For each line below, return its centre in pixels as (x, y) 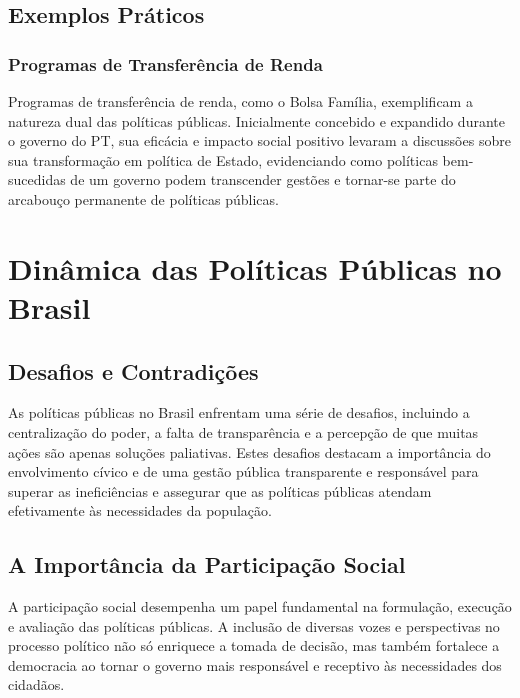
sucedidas (37, 179)
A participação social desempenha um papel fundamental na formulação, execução (260, 606)
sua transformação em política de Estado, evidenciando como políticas (223, 159)
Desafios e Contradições (133, 370)
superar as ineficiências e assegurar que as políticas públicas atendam (220, 490)
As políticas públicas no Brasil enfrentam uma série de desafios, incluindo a (239, 412)
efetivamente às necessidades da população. (140, 510)
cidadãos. (36, 684)
